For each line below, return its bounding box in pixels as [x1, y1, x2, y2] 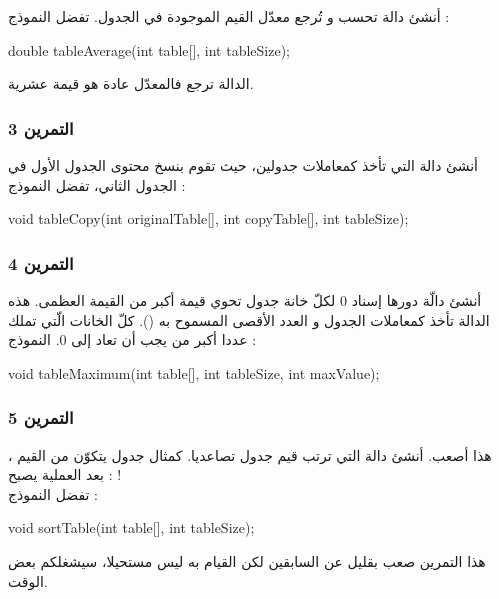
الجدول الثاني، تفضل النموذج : [8, 174, 186, 195]
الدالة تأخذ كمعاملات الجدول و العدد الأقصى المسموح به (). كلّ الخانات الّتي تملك [8, 309, 490, 330]
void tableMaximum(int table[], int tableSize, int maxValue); [8, 362, 380, 383]
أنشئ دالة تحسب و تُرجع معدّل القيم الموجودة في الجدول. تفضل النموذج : [8, 6, 450, 26]
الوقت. [8, 570, 48, 591]
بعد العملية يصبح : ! [8, 464, 122, 485]
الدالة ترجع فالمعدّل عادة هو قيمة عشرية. [8, 73, 254, 94]
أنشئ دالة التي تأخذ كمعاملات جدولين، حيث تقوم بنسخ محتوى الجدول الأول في [8, 155, 478, 175]
